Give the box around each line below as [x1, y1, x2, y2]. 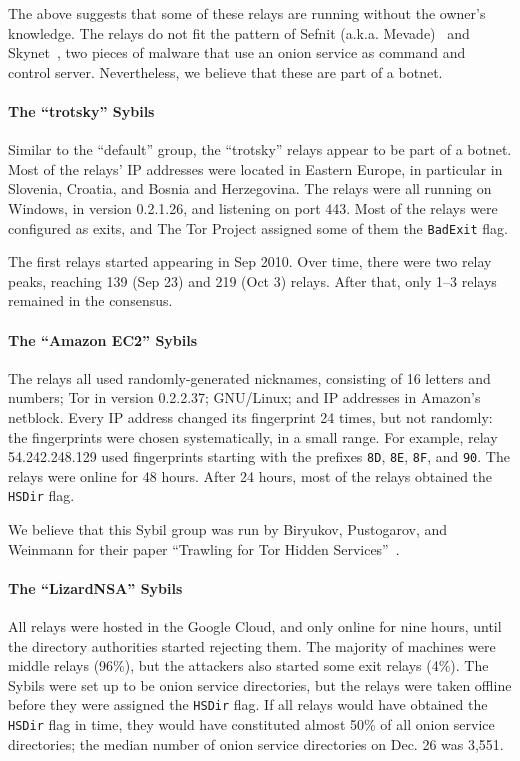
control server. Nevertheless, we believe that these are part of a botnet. [8, 61, 443, 82]
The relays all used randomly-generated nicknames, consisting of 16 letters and [8, 367, 491, 388]
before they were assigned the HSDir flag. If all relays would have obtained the [8, 694, 488, 715]
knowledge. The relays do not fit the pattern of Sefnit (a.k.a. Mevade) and [8, 22, 470, 43]
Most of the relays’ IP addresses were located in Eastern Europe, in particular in [8, 158, 503, 179]
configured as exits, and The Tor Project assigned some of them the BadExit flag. [8, 217, 508, 238]
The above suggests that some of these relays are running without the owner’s [8, 3, 486, 23]
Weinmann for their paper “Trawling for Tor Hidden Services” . [8, 538, 400, 559]
